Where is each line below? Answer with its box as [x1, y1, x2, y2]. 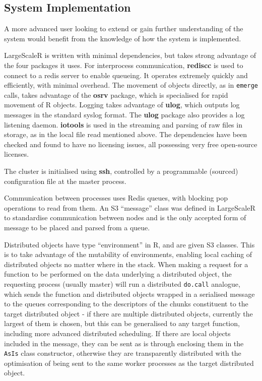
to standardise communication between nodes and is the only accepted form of [4, 212, 246, 223]
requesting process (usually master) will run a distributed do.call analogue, [4, 278, 240, 289]
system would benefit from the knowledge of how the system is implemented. [4, 33, 241, 43]
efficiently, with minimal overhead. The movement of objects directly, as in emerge [4, 80, 258, 90]
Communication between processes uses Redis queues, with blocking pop [4, 193, 228, 203]
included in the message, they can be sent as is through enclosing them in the [4, 338, 244, 348]
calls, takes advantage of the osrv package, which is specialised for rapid [4, 89, 228, 100]
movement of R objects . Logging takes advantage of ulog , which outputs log [4, 99, 240, 110]
